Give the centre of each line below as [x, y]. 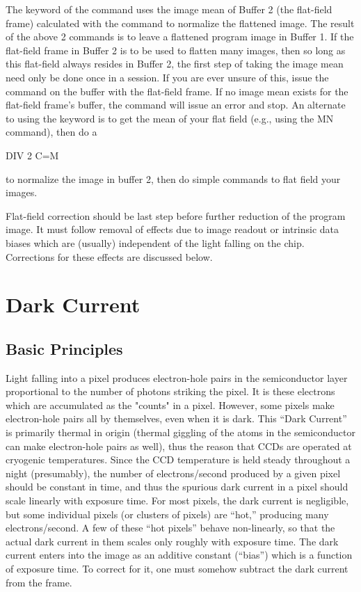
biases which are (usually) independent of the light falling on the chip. [155, 242]
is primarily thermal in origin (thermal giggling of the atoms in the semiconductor [180, 432]
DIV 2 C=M [32, 155]
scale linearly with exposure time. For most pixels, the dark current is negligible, [177, 501]
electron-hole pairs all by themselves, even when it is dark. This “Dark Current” [176, 418]
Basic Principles [64, 348]
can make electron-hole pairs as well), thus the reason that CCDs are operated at [179, 446]
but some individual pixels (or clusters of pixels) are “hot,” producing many [167, 514]
